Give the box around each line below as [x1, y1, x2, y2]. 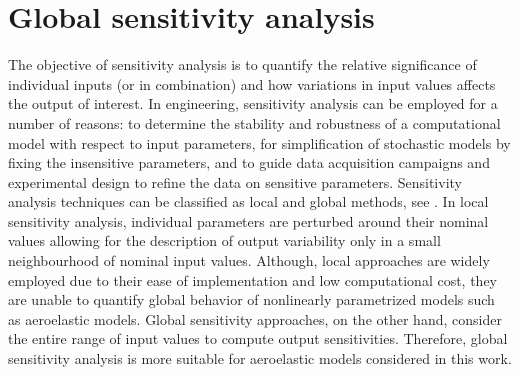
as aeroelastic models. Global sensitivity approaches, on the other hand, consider [8, 308, 502, 329]
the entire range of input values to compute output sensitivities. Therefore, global [8, 328, 508, 349]
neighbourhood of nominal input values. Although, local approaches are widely [8, 250, 490, 271]
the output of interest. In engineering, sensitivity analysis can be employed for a [8, 93, 498, 114]
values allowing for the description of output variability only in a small [8, 230, 441, 251]
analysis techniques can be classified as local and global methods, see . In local [8, 191, 489, 212]
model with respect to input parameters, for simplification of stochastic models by [8, 132, 511, 153]
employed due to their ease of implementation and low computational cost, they [8, 269, 498, 290]
